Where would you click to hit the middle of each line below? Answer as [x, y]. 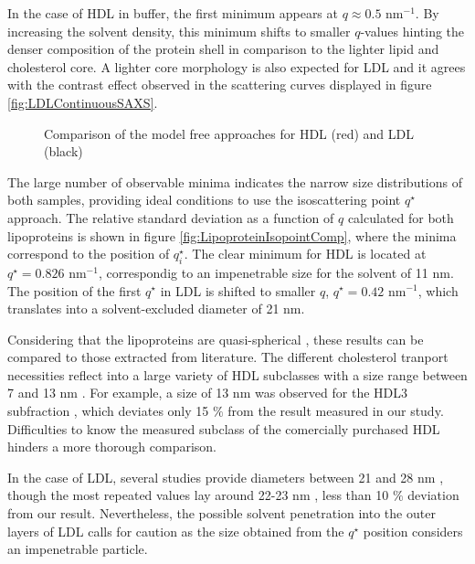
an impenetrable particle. [78, 549]
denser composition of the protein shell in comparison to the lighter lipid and [223, 49]
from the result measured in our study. [336, 411]
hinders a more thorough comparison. [112, 447]
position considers [413, 531]
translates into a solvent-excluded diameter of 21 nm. [156, 309]
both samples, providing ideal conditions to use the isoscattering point [204, 200]
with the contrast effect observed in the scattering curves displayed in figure [220, 85]
